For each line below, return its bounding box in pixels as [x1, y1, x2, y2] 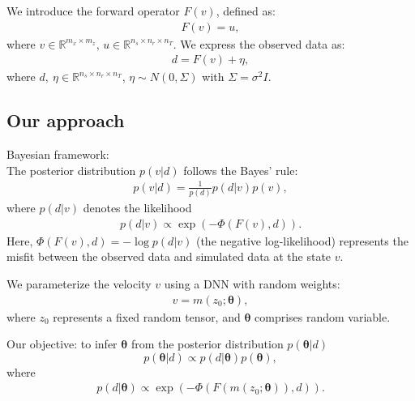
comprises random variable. [255, 308, 391, 325]
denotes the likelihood [83, 199, 192, 216]
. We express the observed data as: [173, 35, 345, 52]
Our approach [6, 108, 125, 133]
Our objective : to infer [6, 335, 118, 352]
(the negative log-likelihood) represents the [195, 232, 409, 249]
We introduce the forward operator [6, 2, 180, 19]
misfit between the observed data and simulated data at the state [6, 248, 332, 265]
